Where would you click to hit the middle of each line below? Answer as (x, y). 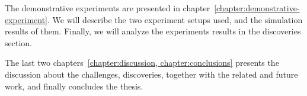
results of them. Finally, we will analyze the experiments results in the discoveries (153, 31)
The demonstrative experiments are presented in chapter (108, 8)
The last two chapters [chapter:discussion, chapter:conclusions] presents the (142, 63)
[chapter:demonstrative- (257, 8)
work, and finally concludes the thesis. (74, 86)
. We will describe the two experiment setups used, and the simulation (175, 19)
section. (18, 42)
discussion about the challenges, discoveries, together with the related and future (151, 74)
